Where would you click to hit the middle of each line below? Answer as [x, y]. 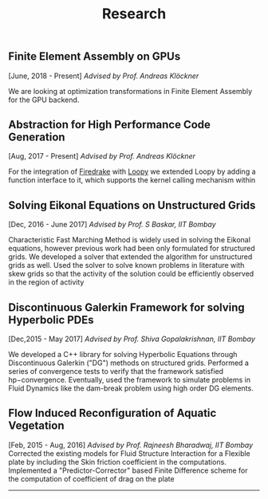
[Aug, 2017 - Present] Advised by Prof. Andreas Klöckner [102, 156]
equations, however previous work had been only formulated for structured [132, 249]
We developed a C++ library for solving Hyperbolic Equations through [123, 355]
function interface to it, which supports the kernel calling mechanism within [132, 180]
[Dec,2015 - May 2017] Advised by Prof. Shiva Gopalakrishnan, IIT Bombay [132, 339]
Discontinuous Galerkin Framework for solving [126, 307]
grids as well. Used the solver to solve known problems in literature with [126, 265]
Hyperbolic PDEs [51, 320]
